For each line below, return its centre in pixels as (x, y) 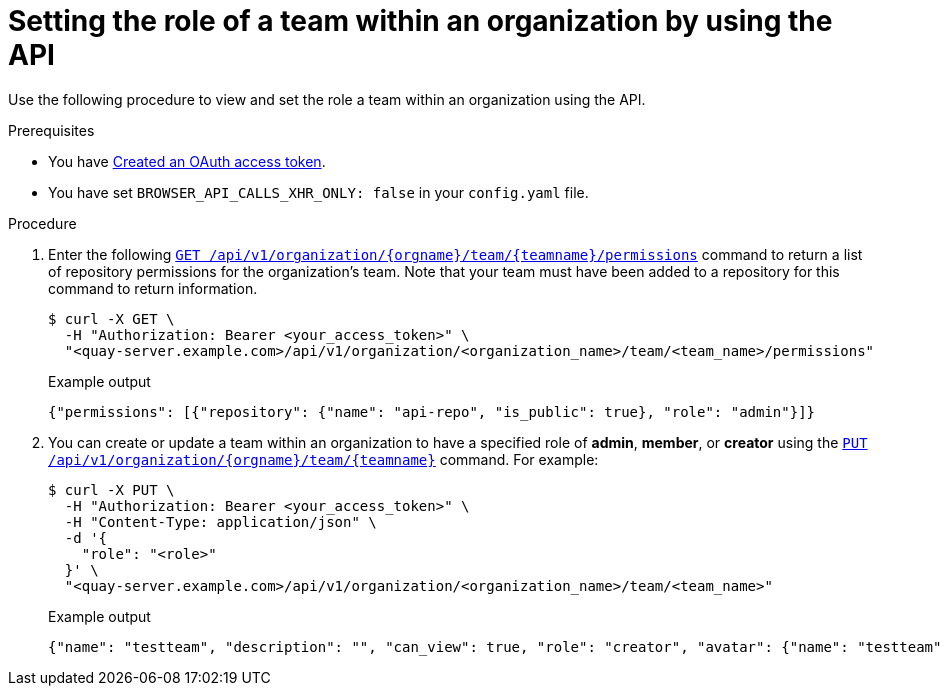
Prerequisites (51, 130)
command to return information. (153, 288)
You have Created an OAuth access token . (187, 161)
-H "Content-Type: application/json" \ (220, 521)
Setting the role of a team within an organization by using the (420, 21)
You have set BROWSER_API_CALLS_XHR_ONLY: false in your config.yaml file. (318, 192)
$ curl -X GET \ (111, 318)
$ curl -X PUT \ (111, 489)
